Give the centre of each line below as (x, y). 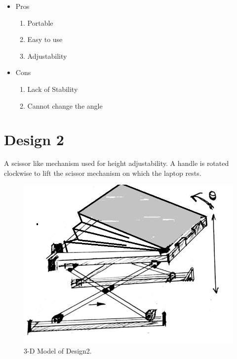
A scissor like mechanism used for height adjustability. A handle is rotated (117, 163)
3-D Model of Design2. (58, 350)
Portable (40, 22)
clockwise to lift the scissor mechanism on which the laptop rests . (103, 173)
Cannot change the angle (65, 105)
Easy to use (45, 39)
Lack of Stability (53, 89)
